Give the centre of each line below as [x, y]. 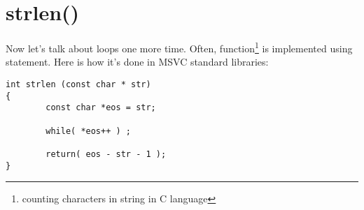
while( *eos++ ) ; [88, 131]
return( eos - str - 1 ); [106, 154]
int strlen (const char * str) [78, 84]
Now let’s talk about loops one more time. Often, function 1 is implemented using [179, 47]
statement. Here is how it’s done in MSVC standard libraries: [137, 62]
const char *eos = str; [101, 108]
